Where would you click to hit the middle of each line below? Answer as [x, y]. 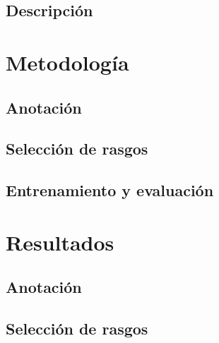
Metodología [67, 62]
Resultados [60, 242]
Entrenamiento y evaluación [110, 190]
